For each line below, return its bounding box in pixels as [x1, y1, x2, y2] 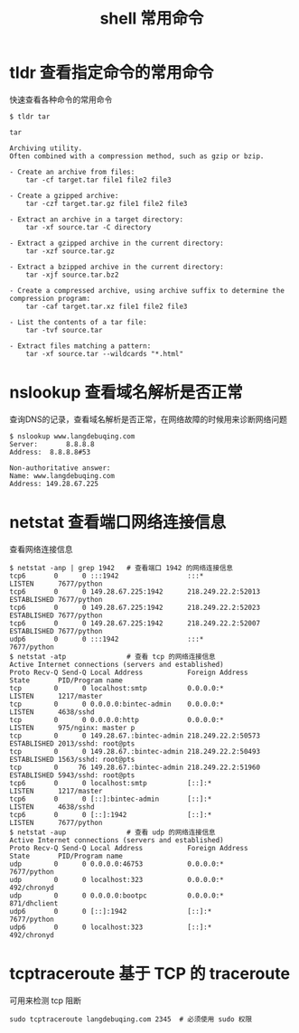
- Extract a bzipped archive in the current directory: [9, 262, 224, 271]
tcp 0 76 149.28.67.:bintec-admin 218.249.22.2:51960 [9, 763, 260, 772]
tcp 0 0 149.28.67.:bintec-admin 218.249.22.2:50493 [9, 747, 260, 756]
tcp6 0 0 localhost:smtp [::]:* [9, 778, 212, 787]
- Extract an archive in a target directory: [9, 214, 183, 224]
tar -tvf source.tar [25, 325, 103, 334]
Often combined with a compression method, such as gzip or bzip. [9, 151, 265, 161]
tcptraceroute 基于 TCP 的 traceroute [9, 963, 291, 983]
